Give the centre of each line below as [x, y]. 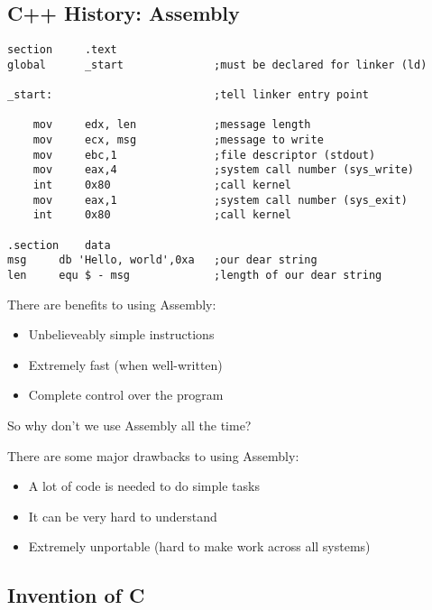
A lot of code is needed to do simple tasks [144, 486]
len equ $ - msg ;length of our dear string [195, 276]
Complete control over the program [126, 395]
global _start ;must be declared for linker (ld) [217, 65]
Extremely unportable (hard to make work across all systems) [199, 546]
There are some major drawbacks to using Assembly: [153, 455]
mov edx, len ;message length [172, 125]
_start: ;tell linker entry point [188, 95]
